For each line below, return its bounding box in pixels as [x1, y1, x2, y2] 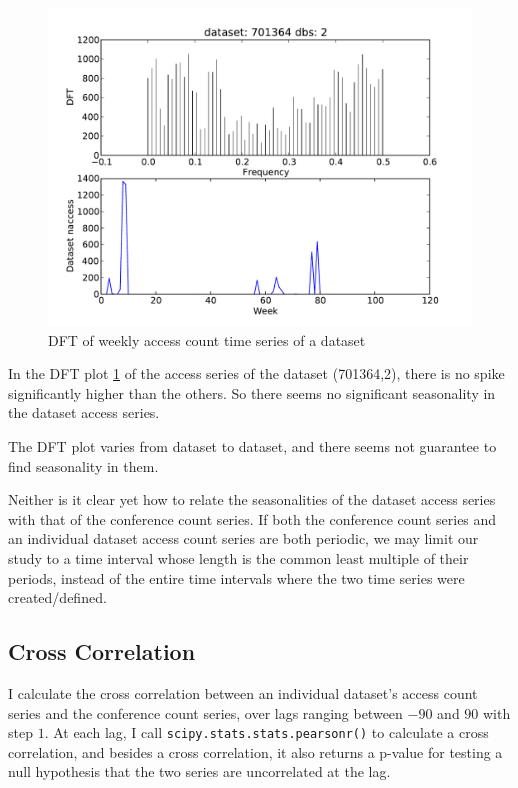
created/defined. [8, 587, 107, 608]
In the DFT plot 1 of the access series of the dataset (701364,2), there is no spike [8, 363, 505, 384]
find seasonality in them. [8, 455, 159, 476]
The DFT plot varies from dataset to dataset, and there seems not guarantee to [8, 435, 497, 456]
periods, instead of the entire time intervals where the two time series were [8, 567, 465, 588]
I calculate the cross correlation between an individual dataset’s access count [8, 682, 478, 703]
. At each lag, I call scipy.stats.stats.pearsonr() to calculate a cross [44, 722, 489, 743]
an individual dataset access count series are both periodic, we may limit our [8, 528, 479, 549]
